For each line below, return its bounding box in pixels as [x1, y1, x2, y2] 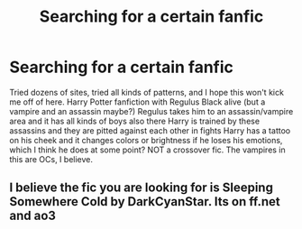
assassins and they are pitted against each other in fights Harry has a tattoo [9, 124, 291, 136]
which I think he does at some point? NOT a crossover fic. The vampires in [9, 144, 286, 155]
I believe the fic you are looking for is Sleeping [9, 180, 273, 196]
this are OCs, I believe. [9, 153, 93, 164]
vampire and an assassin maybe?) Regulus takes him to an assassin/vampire [9, 105, 294, 116]
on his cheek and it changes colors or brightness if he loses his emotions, [9, 134, 283, 145]
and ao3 [9, 208, 57, 224]
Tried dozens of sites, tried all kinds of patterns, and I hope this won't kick [9, 87, 284, 97]
